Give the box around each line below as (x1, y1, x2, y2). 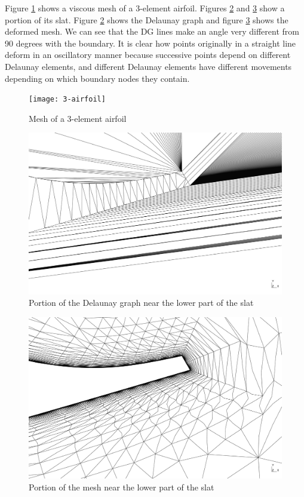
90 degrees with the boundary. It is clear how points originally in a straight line (5, 36, 296, 49)
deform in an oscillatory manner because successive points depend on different (5, 48, 291, 61)
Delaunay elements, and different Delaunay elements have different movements (5, 60, 292, 72)
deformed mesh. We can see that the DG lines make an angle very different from (5, 25, 299, 38)
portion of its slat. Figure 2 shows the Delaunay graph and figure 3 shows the (5, 13, 288, 26)
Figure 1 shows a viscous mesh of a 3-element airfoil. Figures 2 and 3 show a (5, 2, 285, 14)
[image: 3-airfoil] (29, 95, 106, 104)
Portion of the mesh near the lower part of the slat (29, 480, 214, 493)
